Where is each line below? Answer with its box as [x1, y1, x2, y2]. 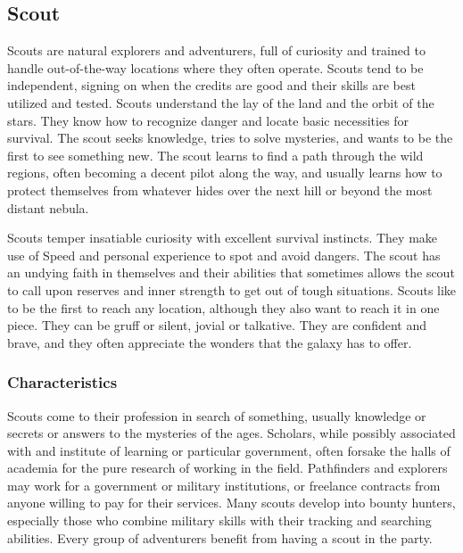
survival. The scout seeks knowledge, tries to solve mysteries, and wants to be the [7, 128, 453, 147]
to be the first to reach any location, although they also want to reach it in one [7, 298, 440, 317]
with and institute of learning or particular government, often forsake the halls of [7, 441, 451, 459]
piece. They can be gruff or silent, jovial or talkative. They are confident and [7, 316, 427, 334]
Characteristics [7, 371, 118, 393]
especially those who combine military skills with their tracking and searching [7, 511, 432, 530]
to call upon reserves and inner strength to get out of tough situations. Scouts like [7, 280, 457, 299]
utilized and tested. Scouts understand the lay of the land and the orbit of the [7, 93, 434, 111]
